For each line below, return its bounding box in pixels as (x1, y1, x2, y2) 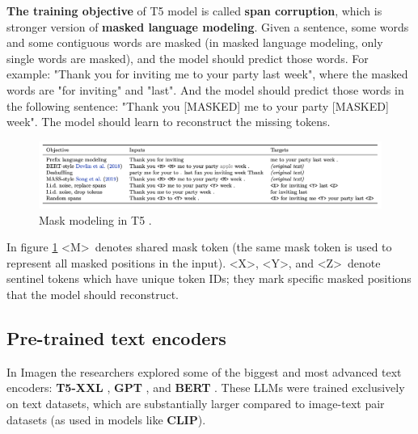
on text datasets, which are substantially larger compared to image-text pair (6, 394, 385, 411)
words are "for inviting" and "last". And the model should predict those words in (6, 81, 404, 98)
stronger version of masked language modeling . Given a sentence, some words (6, 18, 409, 35)
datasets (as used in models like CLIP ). (6, 411, 206, 428)
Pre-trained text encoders (6, 325, 226, 350)
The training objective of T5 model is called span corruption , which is (6, 2, 382, 19)
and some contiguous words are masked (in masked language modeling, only (6, 34, 383, 51)
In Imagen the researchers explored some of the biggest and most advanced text (6, 363, 402, 380)
